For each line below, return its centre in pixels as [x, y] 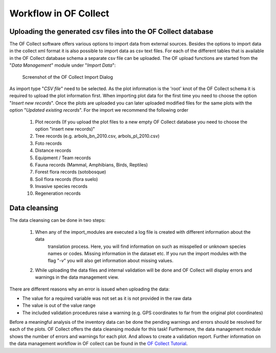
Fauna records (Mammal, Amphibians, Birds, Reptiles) [91, 164]
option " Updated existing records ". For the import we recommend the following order [99, 110]
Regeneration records [58, 193]
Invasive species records [61, 186]
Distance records [53, 151]
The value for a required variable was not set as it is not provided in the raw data [107, 298]
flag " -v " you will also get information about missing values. [111, 261]
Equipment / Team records [63, 158]
